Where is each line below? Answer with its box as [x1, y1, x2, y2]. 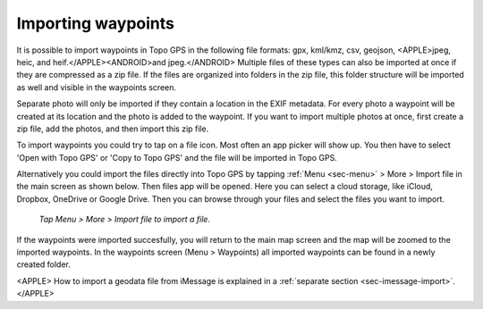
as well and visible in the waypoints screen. [16, 81, 177, 93]
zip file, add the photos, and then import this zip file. [16, 123, 209, 134]
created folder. [16, 259, 72, 270]
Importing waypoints [16, 13, 174, 33]
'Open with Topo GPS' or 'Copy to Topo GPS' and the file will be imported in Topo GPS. [16, 152, 337, 163]
